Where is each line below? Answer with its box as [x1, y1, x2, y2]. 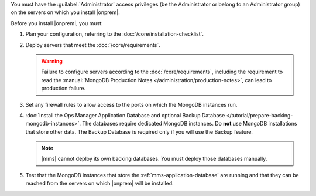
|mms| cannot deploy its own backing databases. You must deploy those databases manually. [41, 156, 267, 163]
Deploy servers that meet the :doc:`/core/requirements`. [25, 41, 160, 48]
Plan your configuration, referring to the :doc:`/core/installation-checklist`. [25, 31, 204, 38]
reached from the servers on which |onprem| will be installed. [25, 180, 174, 187]
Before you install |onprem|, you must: [11, 19, 103, 26]
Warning [41, 58, 63, 65]
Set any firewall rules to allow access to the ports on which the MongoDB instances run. [25, 101, 238, 108]
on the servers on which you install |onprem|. [11, 9, 120, 16]
